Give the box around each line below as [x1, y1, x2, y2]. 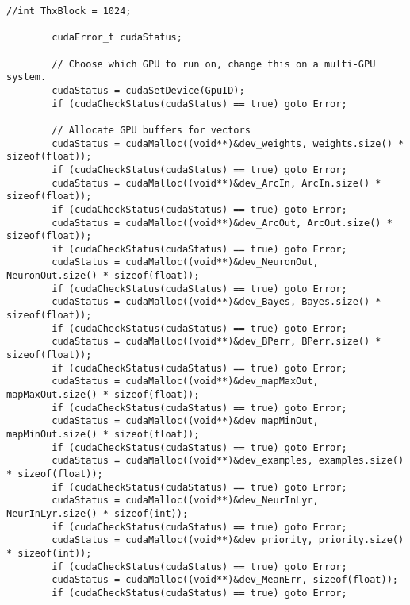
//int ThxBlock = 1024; [6, 6, 132, 17]
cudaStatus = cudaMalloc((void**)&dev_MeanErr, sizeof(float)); [52, 574, 398, 586]
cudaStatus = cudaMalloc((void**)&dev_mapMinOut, [52, 415, 319, 427]
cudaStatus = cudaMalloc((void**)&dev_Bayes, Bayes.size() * [52, 296, 381, 308]
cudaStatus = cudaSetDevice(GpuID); [52, 84, 245, 96]
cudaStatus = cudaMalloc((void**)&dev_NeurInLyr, [52, 495, 319, 507]
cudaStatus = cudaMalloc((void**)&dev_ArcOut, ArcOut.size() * [52, 217, 393, 229]
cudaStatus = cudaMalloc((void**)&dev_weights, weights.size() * [52, 137, 404, 149]
